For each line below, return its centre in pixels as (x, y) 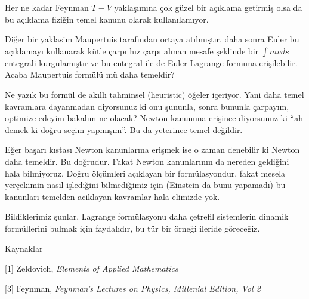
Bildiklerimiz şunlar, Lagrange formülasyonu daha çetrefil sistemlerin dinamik (147, 216)
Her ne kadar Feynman (47, 7)
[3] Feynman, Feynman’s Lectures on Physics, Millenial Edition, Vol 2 (133, 288)
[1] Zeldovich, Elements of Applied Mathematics (92, 268)
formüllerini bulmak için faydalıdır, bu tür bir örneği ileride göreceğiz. (132, 228)
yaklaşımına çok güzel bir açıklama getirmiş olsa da (208, 7)
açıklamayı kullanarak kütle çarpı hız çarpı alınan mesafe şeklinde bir (132, 50)
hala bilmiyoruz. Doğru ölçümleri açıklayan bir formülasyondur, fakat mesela (145, 173)
